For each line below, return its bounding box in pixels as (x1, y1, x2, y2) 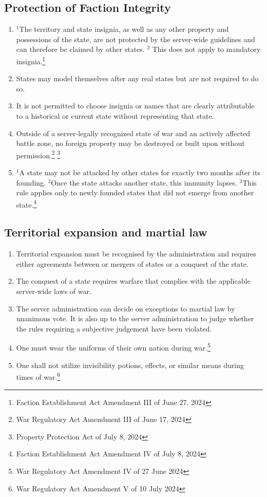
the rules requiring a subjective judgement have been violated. (16, 323, 212, 334)
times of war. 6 (16, 370, 61, 382)
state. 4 (16, 197, 37, 210)
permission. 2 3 (16, 148, 61, 160)
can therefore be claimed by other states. (16, 44, 145, 54)
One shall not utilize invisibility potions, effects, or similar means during (16, 359, 244, 370)
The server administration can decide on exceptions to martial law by (16, 303, 235, 314)
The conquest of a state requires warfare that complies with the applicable (16, 275, 251, 286)
